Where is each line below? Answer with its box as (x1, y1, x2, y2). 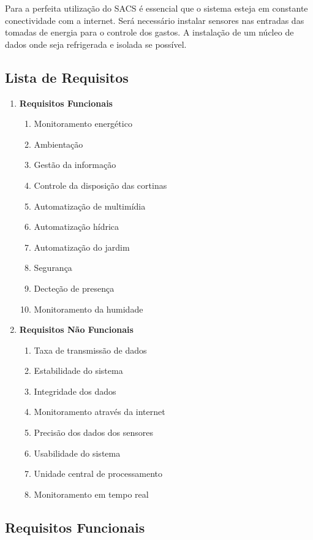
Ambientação (34, 137, 83, 150)
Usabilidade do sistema (34, 446, 121, 459)
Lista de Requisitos (5, 67, 129, 86)
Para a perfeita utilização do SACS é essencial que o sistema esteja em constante (5, 2, 308, 14)
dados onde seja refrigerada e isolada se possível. (5, 37, 187, 50)
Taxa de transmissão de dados (34, 343, 147, 356)
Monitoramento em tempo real (34, 487, 149, 500)
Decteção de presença (34, 281, 115, 294)
